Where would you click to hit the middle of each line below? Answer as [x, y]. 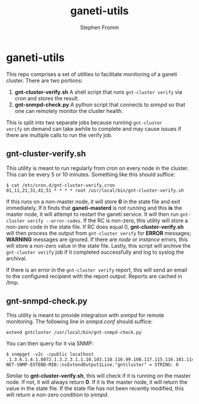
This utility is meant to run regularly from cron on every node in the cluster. [97, 168]
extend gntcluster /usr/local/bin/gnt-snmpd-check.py [74, 333]
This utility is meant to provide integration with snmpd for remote [85, 315]
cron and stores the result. [47, 98]
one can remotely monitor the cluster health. [69, 111]
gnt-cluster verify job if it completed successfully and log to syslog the [95, 252]
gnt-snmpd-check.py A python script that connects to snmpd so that [100, 105]
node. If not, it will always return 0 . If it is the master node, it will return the [97, 382]
